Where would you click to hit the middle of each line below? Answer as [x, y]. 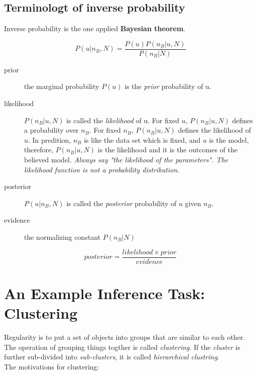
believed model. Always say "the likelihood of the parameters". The [126, 160]
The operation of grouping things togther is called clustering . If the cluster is [122, 347]
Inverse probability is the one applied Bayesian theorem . [95, 28]
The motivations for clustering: [52, 366]
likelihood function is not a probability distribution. [102, 169]
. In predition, [50, 139]
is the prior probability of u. [168, 86]
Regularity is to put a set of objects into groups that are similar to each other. [125, 337]
